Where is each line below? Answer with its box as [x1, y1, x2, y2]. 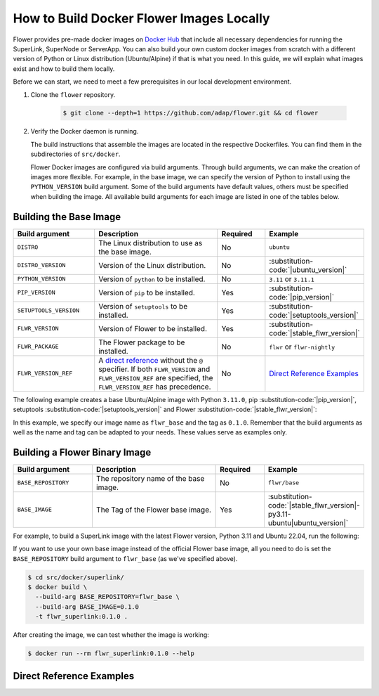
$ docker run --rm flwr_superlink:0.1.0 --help [27, 650, 194, 657]
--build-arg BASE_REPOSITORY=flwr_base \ [35, 593, 180, 601]
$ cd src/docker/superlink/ [27, 573, 124, 581]
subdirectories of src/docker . [30, 150, 121, 158]
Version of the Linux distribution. [98, 260, 206, 270]
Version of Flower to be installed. [98, 323, 207, 333]
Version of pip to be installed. [98, 288, 196, 297]
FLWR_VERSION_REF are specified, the [98, 373, 213, 382]
